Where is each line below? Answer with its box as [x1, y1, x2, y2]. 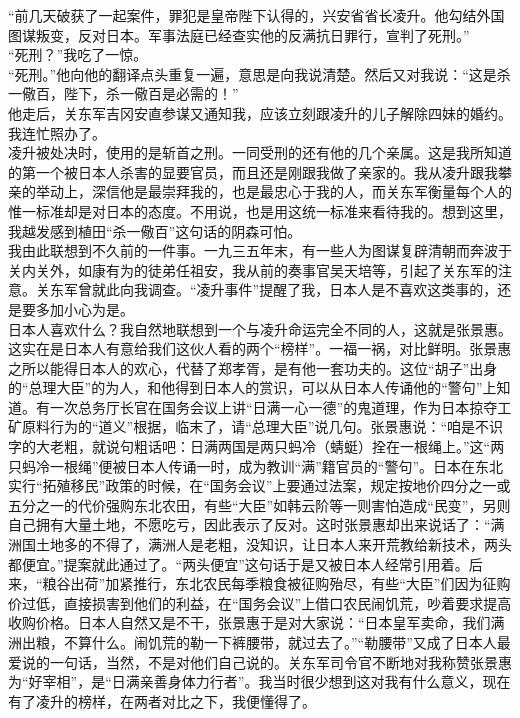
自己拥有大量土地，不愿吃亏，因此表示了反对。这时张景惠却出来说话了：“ [8, 514, 491, 535]
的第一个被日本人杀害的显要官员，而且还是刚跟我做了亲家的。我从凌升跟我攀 [8, 161, 512, 182]
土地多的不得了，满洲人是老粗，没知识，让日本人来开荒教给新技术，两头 [35, 534, 512, 555]
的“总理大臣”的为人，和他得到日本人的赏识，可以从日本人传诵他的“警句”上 [8, 377, 497, 398]
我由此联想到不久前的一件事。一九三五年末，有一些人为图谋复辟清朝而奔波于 [8, 240, 512, 261]
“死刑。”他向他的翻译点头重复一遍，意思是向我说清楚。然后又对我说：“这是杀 [8, 63, 511, 84]
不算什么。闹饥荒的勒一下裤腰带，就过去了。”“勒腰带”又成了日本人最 [63, 632, 511, 652]
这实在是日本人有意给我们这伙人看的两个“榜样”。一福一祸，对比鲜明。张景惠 [8, 338, 512, 359]
